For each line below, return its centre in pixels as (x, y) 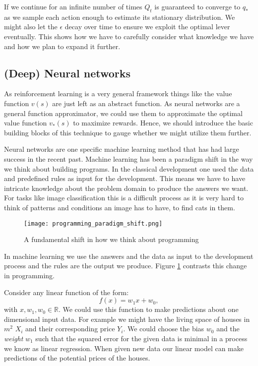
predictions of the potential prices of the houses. (77, 358)
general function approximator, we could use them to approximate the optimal (123, 113)
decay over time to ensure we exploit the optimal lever (147, 27)
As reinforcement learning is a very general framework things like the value (118, 93)
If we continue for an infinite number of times (73, 6)
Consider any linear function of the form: (66, 292)
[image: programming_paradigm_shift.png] (93, 223)
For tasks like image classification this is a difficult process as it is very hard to (124, 198)
